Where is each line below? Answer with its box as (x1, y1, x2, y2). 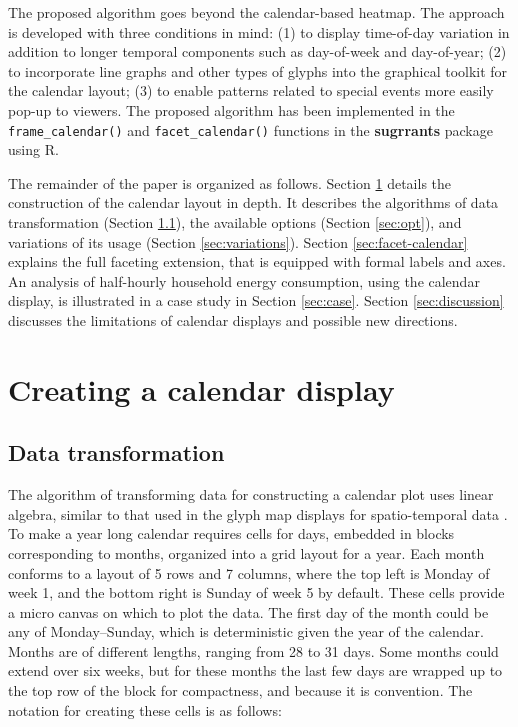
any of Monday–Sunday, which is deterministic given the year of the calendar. (8, 621, 484, 642)
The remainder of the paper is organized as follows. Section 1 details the (8, 172, 452, 193)
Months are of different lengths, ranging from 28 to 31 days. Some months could (8, 640, 499, 661)
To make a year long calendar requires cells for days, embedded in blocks (8, 523, 455, 544)
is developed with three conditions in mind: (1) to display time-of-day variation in (8, 21, 510, 42)
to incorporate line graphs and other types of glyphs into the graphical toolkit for (8, 60, 508, 81)
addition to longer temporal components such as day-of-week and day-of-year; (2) (8, 41, 507, 62)
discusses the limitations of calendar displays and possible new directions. (8, 309, 458, 330)
